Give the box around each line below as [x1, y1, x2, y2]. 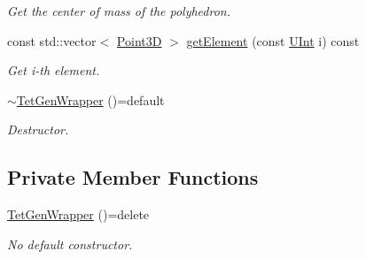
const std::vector [7, 31, 97, 50]
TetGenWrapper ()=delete [7, 205, 150, 224]
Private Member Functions [7, 164, 259, 191]
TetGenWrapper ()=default [16, 90, 165, 109]
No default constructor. [7, 234, 133, 253]
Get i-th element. [7, 61, 100, 80]
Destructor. [7, 120, 69, 139]
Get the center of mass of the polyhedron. [7, 2, 231, 19]
